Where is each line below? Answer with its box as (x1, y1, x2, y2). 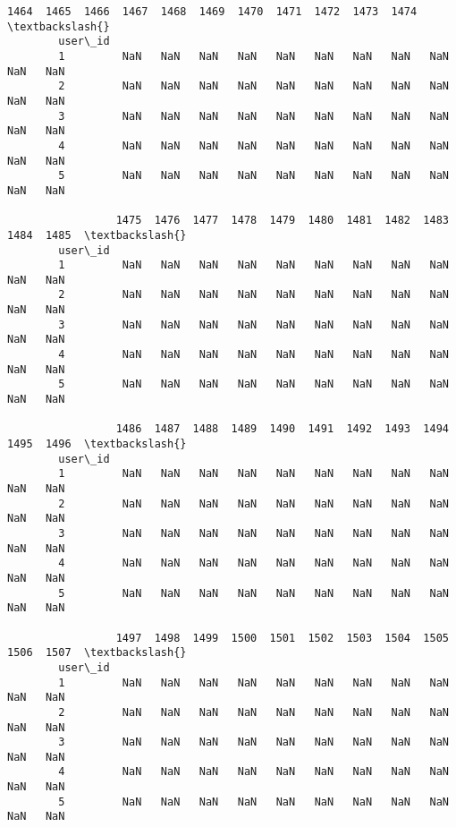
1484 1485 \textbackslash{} (7, 228, 187, 242)
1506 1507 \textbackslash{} (7, 646, 187, 660)
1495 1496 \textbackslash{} (7, 438, 187, 451)
